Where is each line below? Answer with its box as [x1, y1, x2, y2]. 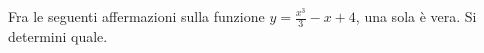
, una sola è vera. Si [355, 6, 477, 26]
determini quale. [8, 25, 108, 46]
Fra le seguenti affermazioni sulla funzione [8, 6, 265, 26]
